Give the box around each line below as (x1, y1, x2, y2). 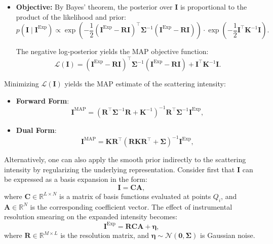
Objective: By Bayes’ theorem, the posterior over (16, 2, 173, 12)
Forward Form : (16, 95, 69, 106)
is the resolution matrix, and (60, 230, 149, 240)
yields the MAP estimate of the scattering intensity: (64, 78, 226, 89)
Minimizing (4, 78, 39, 89)
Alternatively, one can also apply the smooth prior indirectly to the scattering (4, 154, 246, 165)
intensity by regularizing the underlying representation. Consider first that (4, 164, 235, 174)
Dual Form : (16, 124, 57, 135)
